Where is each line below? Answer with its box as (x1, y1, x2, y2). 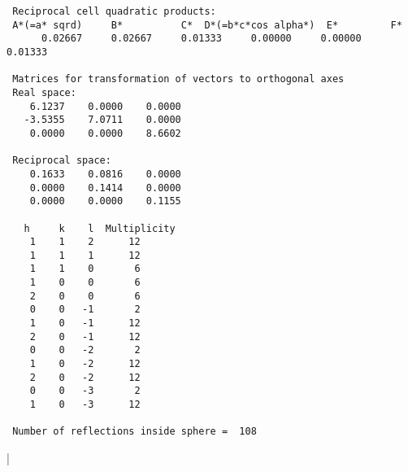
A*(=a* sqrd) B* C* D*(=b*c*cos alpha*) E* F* (12, 19, 402, 31)
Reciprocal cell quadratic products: (12, 6, 216, 17)
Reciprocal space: (12, 155, 111, 167)
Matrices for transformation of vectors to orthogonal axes (12, 73, 345, 85)
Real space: (12, 86, 76, 98)
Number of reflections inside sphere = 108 (12, 426, 257, 438)
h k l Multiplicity (24, 222, 176, 234)
